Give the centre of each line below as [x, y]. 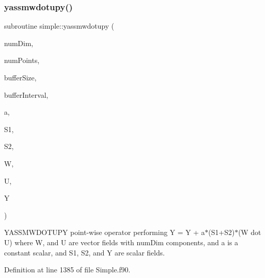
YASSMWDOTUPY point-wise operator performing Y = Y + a [105, 232]
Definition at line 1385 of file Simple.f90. [67, 270]
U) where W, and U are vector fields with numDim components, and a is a [121, 242]
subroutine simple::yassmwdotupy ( [59, 26]
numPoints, [22, 60]
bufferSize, [20, 77]
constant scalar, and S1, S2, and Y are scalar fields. [85, 252]
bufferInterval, [26, 94]
